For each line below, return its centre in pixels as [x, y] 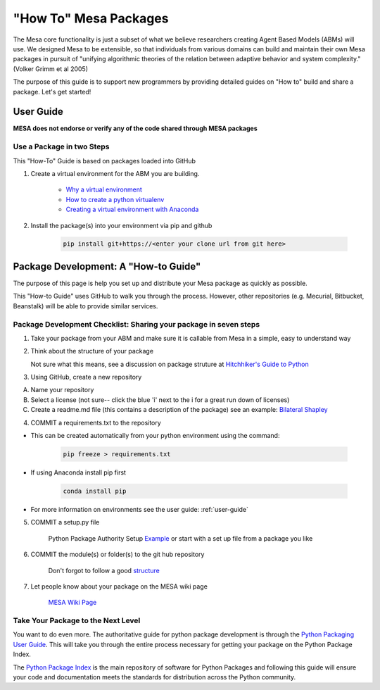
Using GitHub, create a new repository [86, 377]
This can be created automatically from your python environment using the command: [155, 436]
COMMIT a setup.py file [65, 522]
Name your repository [62, 390]
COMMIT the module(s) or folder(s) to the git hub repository [118, 554]
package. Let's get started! [52, 92]
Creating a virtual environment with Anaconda [132, 209]
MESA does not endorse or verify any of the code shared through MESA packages [135, 128]
